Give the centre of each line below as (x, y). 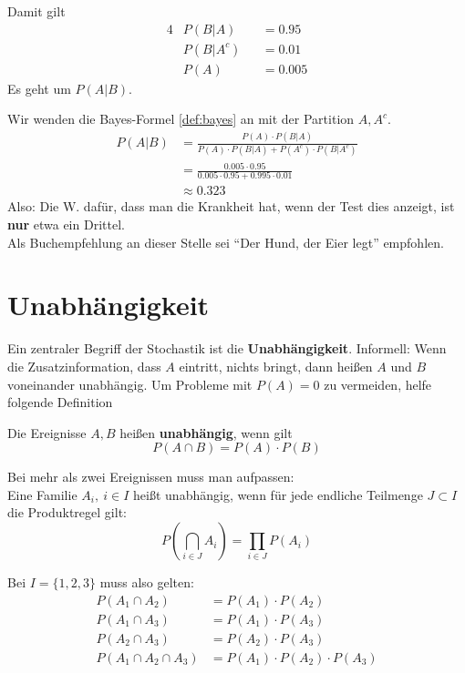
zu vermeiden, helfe (378, 384)
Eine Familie (42, 494)
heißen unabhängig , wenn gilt (206, 432)
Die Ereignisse (47, 432)
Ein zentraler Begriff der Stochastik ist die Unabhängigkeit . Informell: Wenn (227, 348)
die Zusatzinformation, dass (84, 366)
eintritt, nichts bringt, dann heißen (276, 366)
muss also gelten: (147, 582)
